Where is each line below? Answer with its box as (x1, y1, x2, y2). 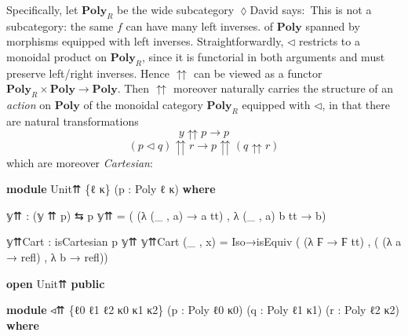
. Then (117, 80, 150, 97)
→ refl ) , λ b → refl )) (6, 248, 108, 265)
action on (6, 97, 52, 113)
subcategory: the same (6, 17, 114, 34)
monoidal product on (6, 48, 107, 64)
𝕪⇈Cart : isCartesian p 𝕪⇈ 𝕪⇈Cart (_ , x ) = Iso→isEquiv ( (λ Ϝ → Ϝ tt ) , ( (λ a (6, 233, 402, 250)
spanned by (305, 17, 360, 34)
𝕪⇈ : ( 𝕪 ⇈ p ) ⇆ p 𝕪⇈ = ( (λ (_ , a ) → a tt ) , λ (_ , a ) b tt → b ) (6, 206, 326, 223)
